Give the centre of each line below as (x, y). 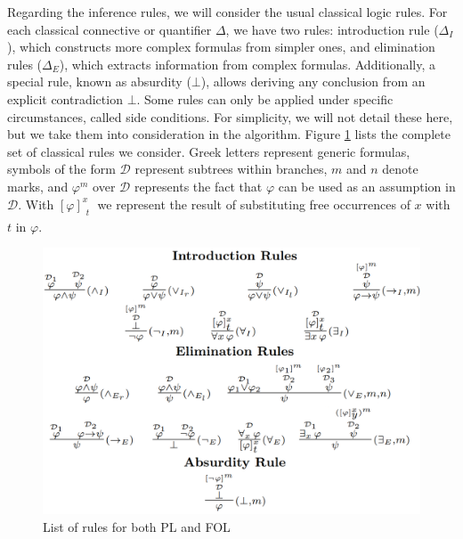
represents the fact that (198, 186)
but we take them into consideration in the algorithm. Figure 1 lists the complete (229, 134)
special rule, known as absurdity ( (99, 82)
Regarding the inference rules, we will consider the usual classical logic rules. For (227, 12)
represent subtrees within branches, (231, 169)
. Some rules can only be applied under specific (265, 98)
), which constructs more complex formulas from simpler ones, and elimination (221, 47)
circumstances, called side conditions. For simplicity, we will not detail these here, (230, 116)
